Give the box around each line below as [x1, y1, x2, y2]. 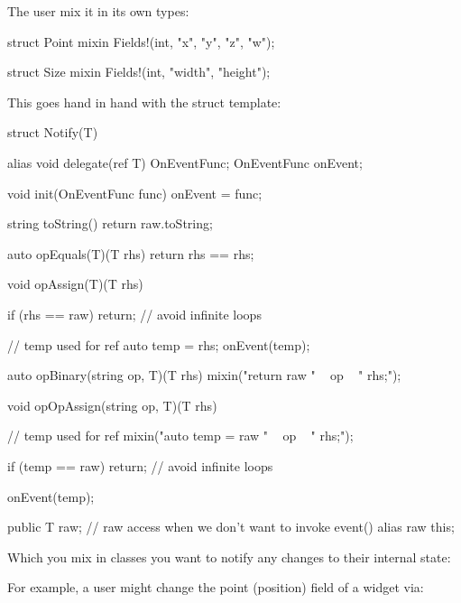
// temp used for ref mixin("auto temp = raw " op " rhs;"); [7, 426, 354, 445]
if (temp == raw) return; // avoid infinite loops [7, 456, 273, 475]
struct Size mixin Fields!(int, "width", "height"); [7, 62, 271, 81]
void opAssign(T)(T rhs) [7, 274, 143, 293]
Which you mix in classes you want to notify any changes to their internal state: [7, 547, 451, 566]
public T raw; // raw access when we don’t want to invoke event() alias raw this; [7, 517, 455, 536]
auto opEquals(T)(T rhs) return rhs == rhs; [7, 244, 254, 263]
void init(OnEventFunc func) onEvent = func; [7, 183, 263, 202]
